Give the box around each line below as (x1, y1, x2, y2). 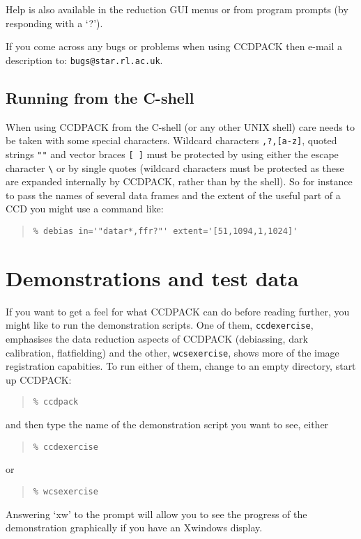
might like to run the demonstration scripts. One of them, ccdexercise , (6, 318, 314, 332)
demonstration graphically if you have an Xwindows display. (6, 520, 263, 535)
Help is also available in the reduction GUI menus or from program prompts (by (6, 2, 348, 16)
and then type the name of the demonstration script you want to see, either (6, 417, 329, 432)
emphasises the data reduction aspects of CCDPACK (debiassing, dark (6, 331, 308, 346)
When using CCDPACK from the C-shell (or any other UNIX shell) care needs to (6, 119, 355, 134)
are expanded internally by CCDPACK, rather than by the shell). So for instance (6, 174, 353, 189)
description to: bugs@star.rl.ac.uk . (6, 52, 163, 67)
